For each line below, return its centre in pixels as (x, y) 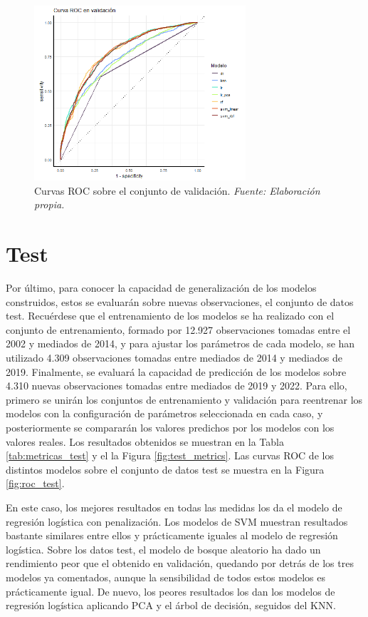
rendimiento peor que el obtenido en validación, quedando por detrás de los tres (180, 563)
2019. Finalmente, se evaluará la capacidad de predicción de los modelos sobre (176, 371)
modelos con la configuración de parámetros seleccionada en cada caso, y (164, 413)
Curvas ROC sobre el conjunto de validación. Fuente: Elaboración (177, 190)
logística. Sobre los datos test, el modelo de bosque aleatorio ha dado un (163, 549)
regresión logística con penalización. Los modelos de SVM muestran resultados (177, 521)
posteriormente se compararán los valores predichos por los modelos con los (170, 427)
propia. (49, 204)
